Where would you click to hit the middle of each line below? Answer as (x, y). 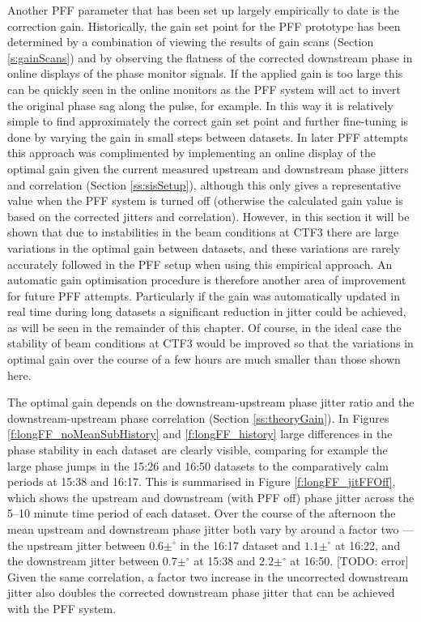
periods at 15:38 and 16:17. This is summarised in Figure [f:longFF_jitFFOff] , (202, 481)
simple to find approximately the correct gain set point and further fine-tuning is (208, 121)
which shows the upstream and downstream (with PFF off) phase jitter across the (211, 497)
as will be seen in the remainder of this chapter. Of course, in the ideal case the (204, 327)
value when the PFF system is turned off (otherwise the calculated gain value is (205, 200)
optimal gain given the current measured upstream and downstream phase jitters (208, 168)
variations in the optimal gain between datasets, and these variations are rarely (204, 247)
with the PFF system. (62, 608)
